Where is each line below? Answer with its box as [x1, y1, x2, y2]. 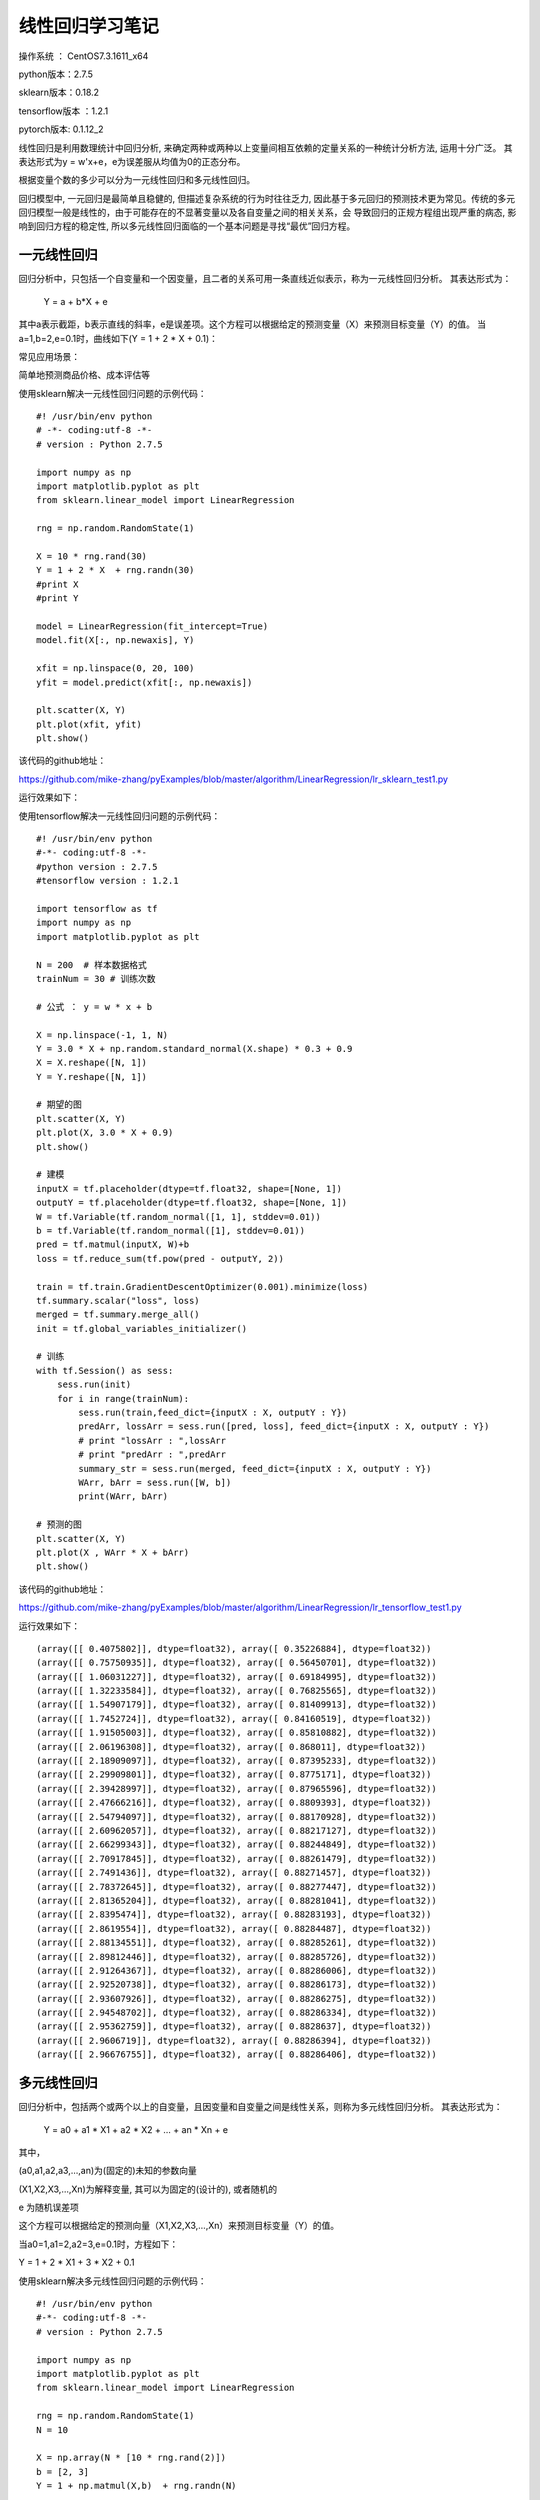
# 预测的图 [36, 1519, 82, 1530]
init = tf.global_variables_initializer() [36, 1323, 248, 1334]
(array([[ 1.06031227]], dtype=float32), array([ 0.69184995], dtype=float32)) [36, 1671, 437, 1682]
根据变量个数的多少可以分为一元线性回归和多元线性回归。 [18, 174, 255, 186]
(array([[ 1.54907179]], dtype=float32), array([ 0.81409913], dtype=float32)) [36, 1699, 437, 1710]
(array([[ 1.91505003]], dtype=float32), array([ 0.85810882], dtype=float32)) [36, 1727, 437, 1739]
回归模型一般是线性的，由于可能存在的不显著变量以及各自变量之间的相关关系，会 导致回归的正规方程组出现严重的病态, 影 [18, 206, 517, 219]
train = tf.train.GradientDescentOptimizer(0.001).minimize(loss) [36, 1281, 369, 1292]
